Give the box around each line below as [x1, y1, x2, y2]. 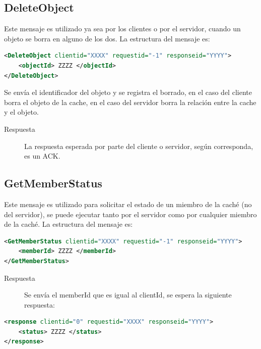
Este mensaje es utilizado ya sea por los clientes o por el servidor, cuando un [4, 23, 241, 34]
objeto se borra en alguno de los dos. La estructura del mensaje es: [4, 33, 210, 43]
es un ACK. [24, 151, 60, 161]
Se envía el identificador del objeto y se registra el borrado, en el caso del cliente [4, 87, 252, 97]
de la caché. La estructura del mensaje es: [4, 219, 133, 229]
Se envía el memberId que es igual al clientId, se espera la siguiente [24, 289, 232, 300]
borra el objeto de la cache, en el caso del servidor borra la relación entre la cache [4, 96, 256, 107]
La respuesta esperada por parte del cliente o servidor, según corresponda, [24, 140, 253, 151]
